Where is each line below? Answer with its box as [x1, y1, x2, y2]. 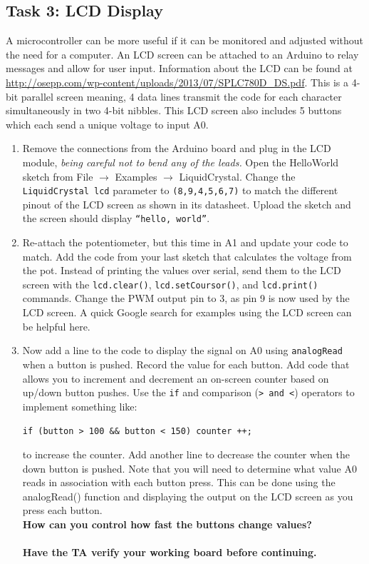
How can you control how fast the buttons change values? [22, 516, 312, 531]
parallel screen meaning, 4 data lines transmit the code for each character [21, 89, 342, 104]
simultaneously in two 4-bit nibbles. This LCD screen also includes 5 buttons [6, 103, 342, 118]
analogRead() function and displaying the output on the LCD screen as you [22, 488, 353, 503]
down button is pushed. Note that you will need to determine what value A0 [22, 460, 357, 475]
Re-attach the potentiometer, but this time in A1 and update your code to [22, 235, 348, 250]
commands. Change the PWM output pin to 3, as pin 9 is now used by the [22, 291, 350, 306]
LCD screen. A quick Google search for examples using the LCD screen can [22, 305, 352, 320]
